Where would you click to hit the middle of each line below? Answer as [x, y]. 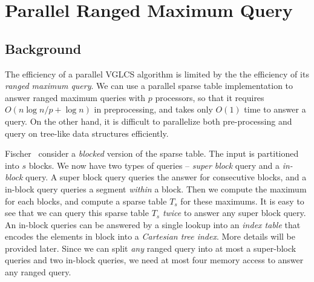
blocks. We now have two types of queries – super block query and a [154, 165]
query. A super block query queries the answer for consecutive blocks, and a [166, 177]
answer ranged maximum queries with [75, 97]
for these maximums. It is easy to [242, 201]
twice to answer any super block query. [234, 213]
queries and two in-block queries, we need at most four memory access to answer [154, 260]
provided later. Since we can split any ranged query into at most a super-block [151, 248]
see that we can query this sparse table [77, 213]
